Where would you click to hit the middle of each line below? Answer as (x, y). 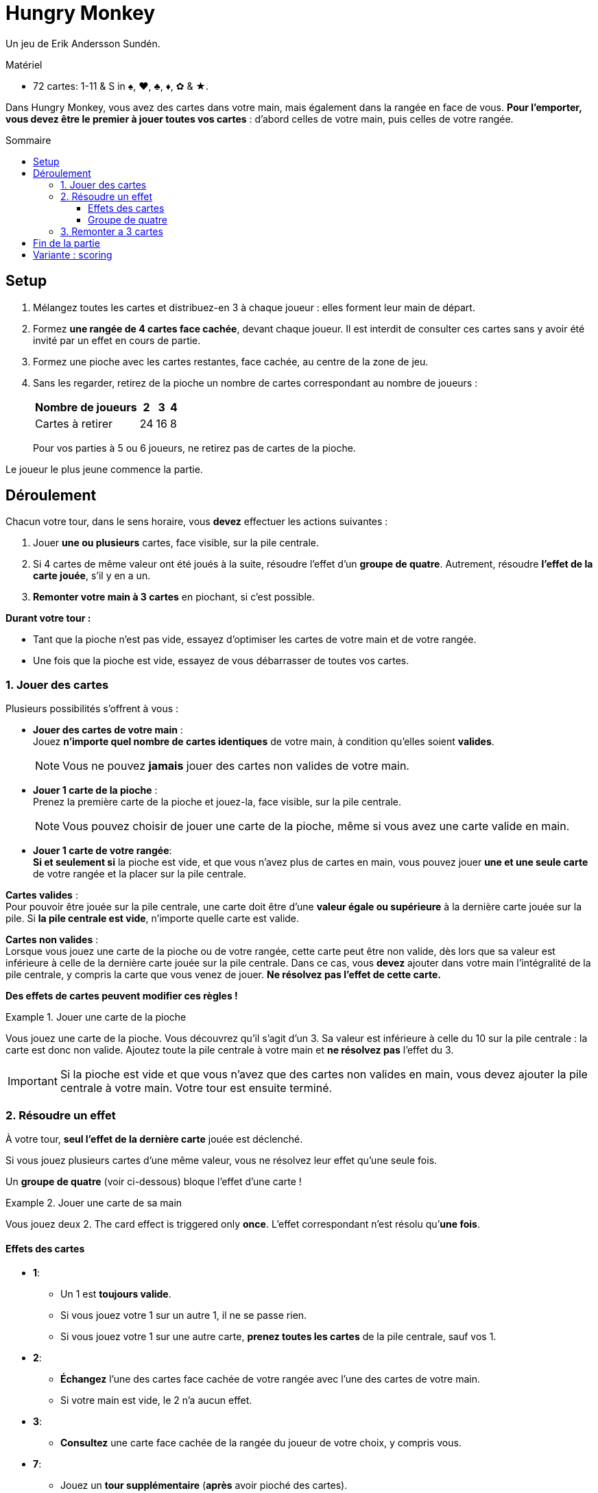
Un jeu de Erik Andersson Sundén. (83, 43)
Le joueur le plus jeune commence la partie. (104, 469)
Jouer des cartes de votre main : (108, 730)
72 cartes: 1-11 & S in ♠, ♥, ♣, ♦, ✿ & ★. (121, 86)
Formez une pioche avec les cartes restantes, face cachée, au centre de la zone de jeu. (231, 361)
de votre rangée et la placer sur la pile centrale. (140, 874)
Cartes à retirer (74, 423)
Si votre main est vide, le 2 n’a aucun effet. (156, 1400)
